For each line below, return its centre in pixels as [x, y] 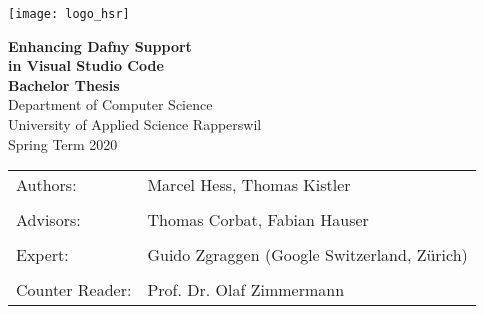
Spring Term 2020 [63, 143]
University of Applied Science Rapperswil [135, 124]
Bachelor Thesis [64, 84]
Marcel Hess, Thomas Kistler [249, 185]
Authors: [46, 185]
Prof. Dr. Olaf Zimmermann [246, 290]
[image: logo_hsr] [69, 14]
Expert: [42, 255]
